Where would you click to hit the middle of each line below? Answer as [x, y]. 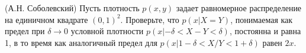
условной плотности [107, 31]
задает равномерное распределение [239, 8]
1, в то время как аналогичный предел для [81, 42]
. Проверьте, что [150, 19]
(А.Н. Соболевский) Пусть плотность [72, 8]
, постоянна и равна [265, 31]
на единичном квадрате [46, 19]
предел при [25, 31]
